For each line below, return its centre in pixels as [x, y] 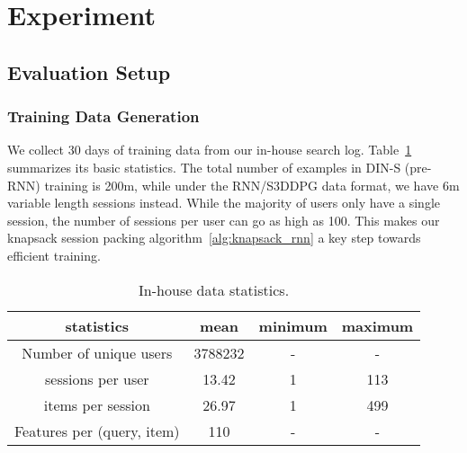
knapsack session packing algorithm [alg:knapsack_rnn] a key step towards [214, 238]
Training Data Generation [103, 116]
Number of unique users [97, 352]
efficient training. [54, 255]
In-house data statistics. [214, 289]
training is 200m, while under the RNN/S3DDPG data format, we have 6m [252, 185]
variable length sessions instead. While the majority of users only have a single [224, 203]
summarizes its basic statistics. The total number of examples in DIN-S [204, 167]
